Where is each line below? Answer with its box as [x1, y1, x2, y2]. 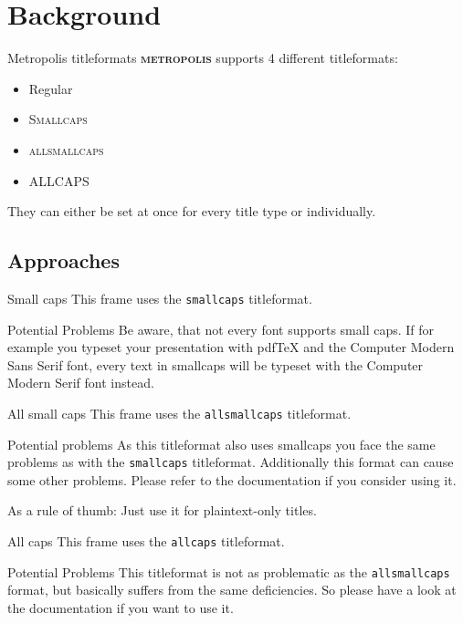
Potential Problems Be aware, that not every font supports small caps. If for [7, 319, 435, 338]
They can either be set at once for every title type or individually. [7, 202, 376, 221]
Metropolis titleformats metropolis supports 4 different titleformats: [7, 48, 398, 67]
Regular [28, 78, 73, 98]
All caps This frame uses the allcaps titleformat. [7, 532, 285, 551]
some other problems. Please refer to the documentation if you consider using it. [7, 470, 457, 489]
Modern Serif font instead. [7, 373, 154, 392]
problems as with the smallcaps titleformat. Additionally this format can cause [7, 452, 454, 472]
